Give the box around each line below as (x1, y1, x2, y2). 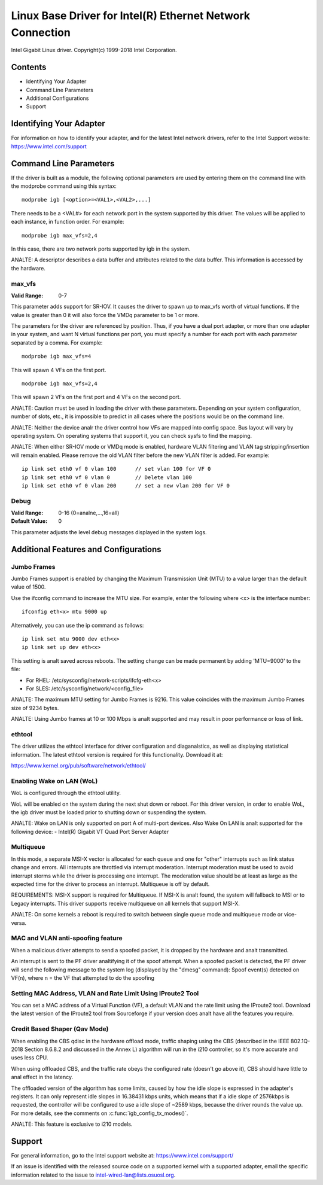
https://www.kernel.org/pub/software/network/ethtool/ (11, 762, 146, 769)
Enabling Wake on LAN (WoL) (11, 776, 98, 785)
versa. (11, 919, 27, 927)
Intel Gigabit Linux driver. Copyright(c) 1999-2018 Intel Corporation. (11, 47, 177, 54)
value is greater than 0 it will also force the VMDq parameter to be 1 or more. (11, 311, 200, 318)
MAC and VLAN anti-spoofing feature (11, 934, 123, 942)
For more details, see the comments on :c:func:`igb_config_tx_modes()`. (11, 1110, 188, 1117)
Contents (11, 62, 47, 72)
